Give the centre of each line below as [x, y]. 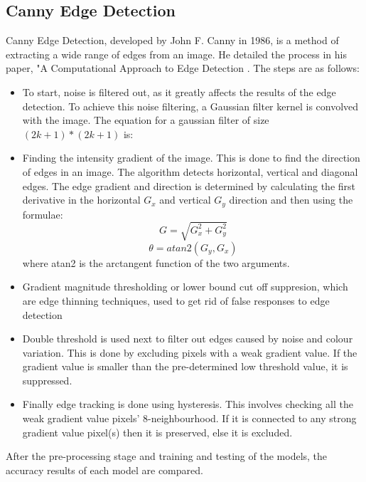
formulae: [43, 214]
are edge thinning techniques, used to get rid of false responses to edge [176, 300]
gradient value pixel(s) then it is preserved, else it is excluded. [157, 432]
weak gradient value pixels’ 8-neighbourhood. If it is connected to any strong [189, 418]
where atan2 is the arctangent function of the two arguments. [156, 262]
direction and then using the [291, 200]
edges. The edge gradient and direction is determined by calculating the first [189, 185]
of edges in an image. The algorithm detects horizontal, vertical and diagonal [190, 171]
